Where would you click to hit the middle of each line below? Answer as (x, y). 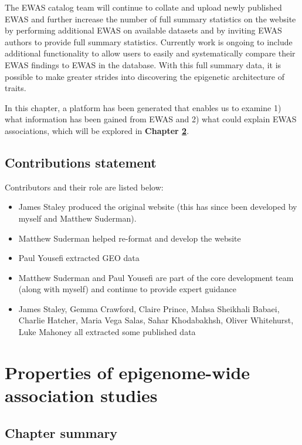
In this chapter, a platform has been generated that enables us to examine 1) (143, 107)
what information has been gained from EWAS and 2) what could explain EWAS (151, 119)
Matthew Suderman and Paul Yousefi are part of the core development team (156, 277)
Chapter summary (61, 432)
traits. (16, 88)
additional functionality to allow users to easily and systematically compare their (150, 53)
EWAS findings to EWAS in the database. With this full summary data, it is (143, 64)
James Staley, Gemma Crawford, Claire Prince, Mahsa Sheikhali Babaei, (149, 308)
